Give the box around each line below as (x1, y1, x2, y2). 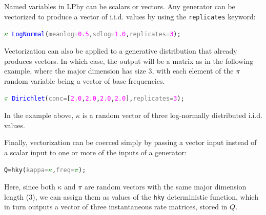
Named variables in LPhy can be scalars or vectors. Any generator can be (4, 1, 235, 11)
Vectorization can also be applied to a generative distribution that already (4, 45, 237, 56)
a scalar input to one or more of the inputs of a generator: (4, 147, 187, 157)
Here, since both (4, 181, 55, 192)
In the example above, (4, 109, 74, 120)
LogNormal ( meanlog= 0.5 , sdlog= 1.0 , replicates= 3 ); (12, 31, 181, 38)
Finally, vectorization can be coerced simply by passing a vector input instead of (4, 137, 257, 148)
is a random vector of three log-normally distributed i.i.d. (82, 109, 262, 120)
